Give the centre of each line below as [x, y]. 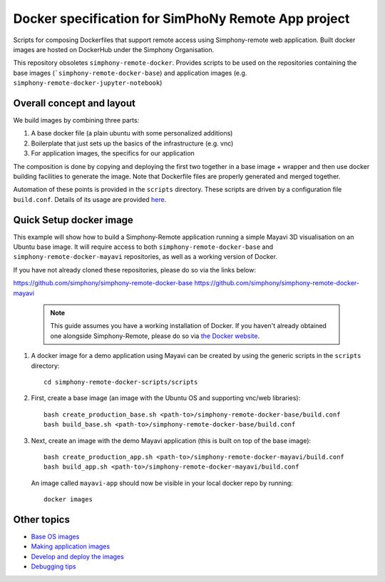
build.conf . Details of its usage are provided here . [90, 199]
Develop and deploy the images [77, 556]
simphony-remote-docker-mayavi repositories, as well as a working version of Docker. [145, 257]
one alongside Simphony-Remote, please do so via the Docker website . [155, 336]
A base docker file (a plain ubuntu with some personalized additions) [132, 133]
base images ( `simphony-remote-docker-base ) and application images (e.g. [130, 73]
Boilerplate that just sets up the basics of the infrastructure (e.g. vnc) [132, 143]
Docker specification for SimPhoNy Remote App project [181, 19]
